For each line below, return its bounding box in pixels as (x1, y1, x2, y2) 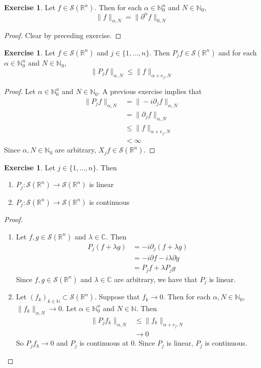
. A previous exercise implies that (98, 86, 202, 97)
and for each (218, 47, 257, 57)
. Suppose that (94, 291, 140, 302)
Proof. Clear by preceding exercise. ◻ (4, 30, 122, 41)
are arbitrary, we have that (114, 273, 198, 284)
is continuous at (79, 338, 129, 348)
